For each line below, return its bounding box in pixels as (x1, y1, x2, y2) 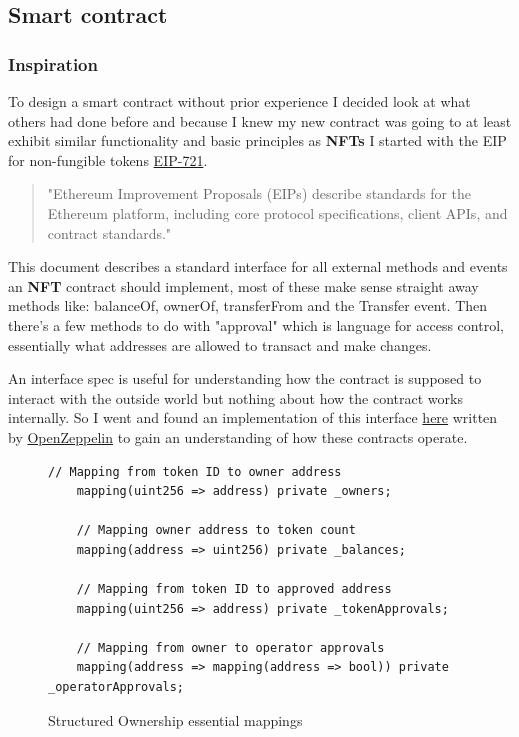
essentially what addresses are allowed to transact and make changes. (8, 334, 432, 355)
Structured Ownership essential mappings (48, 709, 303, 730)
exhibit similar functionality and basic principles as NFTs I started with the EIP (8, 130, 507, 151)
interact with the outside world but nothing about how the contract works (8, 387, 463, 408)
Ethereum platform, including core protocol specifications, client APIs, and (47, 202, 508, 223)
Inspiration (8, 51, 98, 76)
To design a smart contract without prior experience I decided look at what (8, 91, 471, 111)
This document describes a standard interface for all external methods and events (8, 256, 508, 277)
